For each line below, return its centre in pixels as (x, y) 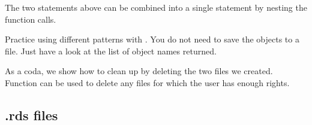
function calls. (31, 19)
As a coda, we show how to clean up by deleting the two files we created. (139, 71)
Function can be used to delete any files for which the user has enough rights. (147, 82)
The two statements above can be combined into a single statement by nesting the (156, 7)
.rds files (31, 115)
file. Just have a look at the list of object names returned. (111, 51)
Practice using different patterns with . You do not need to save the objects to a (152, 39)
